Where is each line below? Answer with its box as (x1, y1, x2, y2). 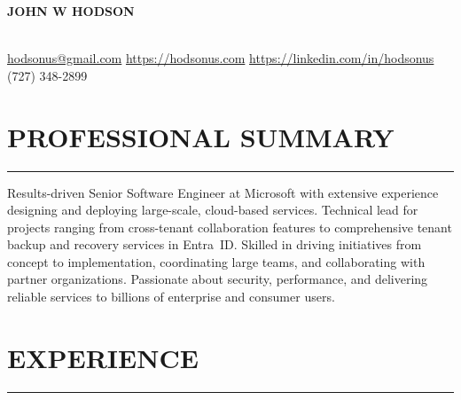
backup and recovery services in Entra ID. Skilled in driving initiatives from (7, 235, 422, 254)
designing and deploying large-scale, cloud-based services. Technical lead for (7, 200, 418, 219)
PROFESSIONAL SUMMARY (7, 118, 395, 154)
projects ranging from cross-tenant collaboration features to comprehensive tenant (7, 217, 452, 236)
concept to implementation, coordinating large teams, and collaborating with (7, 252, 426, 271)
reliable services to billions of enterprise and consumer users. (7, 287, 335, 306)
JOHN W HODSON (7, 2, 135, 20)
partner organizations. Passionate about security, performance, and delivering (7, 270, 428, 288)
